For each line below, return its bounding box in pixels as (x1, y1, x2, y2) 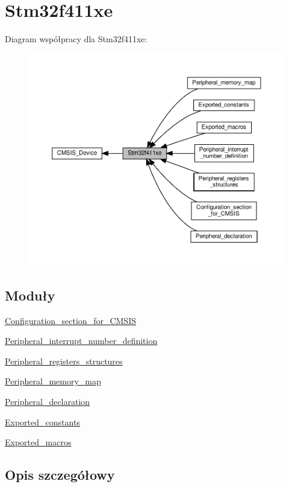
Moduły (5, 285, 55, 304)
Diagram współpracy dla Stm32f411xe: (5, 33, 148, 45)
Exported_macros (5, 436, 72, 448)
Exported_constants (5, 415, 80, 428)
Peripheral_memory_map (5, 375, 101, 387)
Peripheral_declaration (5, 395, 90, 408)
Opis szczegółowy (5, 465, 115, 484)
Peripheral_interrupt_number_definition (5, 334, 158, 347)
